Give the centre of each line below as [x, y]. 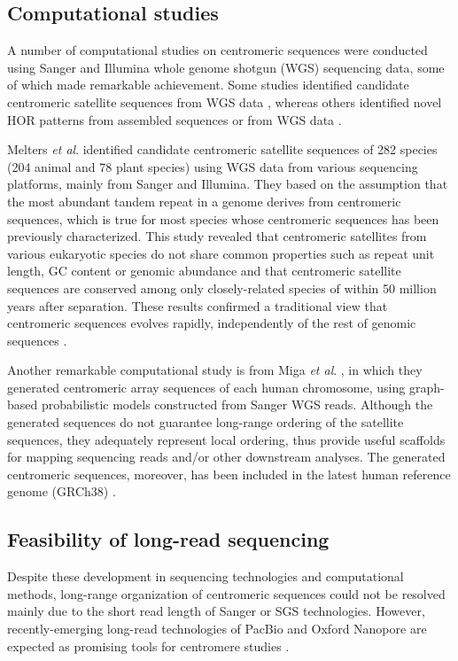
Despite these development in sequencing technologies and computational [206, 576]
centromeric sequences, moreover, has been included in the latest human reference [229, 474]
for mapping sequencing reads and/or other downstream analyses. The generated [226, 457]
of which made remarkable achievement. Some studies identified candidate [208, 85]
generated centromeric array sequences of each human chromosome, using [206, 387]
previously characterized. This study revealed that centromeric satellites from [217, 236]
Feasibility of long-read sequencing [168, 539]
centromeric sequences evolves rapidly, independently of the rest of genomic [212, 323]
